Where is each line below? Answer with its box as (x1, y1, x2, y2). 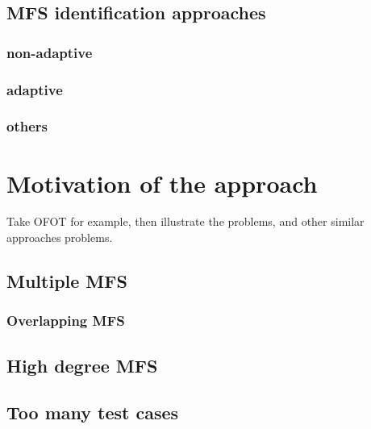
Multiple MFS (6, 269, 127, 294)
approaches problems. (6, 229, 113, 246)
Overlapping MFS (6, 310, 125, 331)
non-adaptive (6, 42, 93, 62)
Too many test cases (6, 400, 179, 425)
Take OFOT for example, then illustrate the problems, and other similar (6, 213, 365, 230)
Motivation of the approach (6, 166, 318, 199)
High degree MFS (6, 352, 158, 377)
